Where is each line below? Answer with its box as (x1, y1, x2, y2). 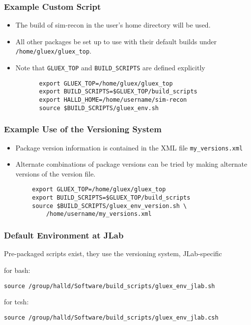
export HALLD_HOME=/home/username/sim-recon (39, 96, 187, 104)
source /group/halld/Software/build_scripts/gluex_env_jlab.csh (4, 314, 219, 321)
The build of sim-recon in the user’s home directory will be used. (15, 20, 211, 30)
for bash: (4, 265, 30, 275)
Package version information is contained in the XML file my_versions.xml (15, 142, 243, 152)
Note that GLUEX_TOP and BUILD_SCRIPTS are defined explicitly (15, 62, 205, 73)
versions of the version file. (15, 168, 96, 178)
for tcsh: (4, 296, 29, 307)
